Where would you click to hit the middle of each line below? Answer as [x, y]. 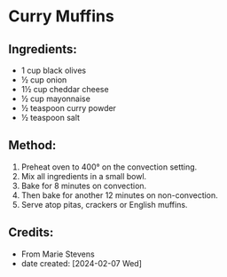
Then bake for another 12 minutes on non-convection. [119, 195]
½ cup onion [44, 80]
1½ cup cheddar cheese [65, 89]
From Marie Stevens [58, 254]
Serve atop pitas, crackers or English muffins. [104, 204]
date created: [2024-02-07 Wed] [82, 263]
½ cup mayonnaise [55, 99]
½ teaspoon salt [51, 118]
